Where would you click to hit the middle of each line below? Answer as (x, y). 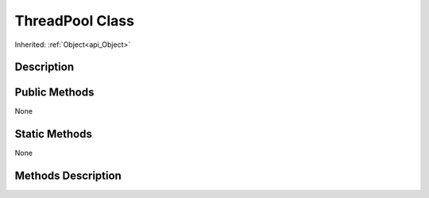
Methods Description (68, 176)
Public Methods (54, 93)
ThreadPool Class (75, 21)
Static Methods (54, 134)
